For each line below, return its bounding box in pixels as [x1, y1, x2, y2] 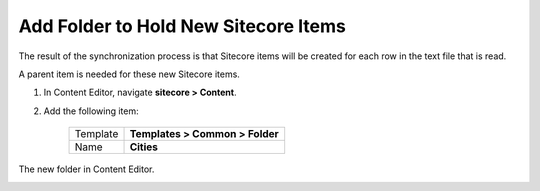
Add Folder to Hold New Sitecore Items [18, 15, 347, 37]
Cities [129, 140, 159, 154]
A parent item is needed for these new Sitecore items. [18, 68, 240, 80]
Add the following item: [43, 105, 139, 117]
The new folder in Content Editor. [18, 163, 155, 175]
